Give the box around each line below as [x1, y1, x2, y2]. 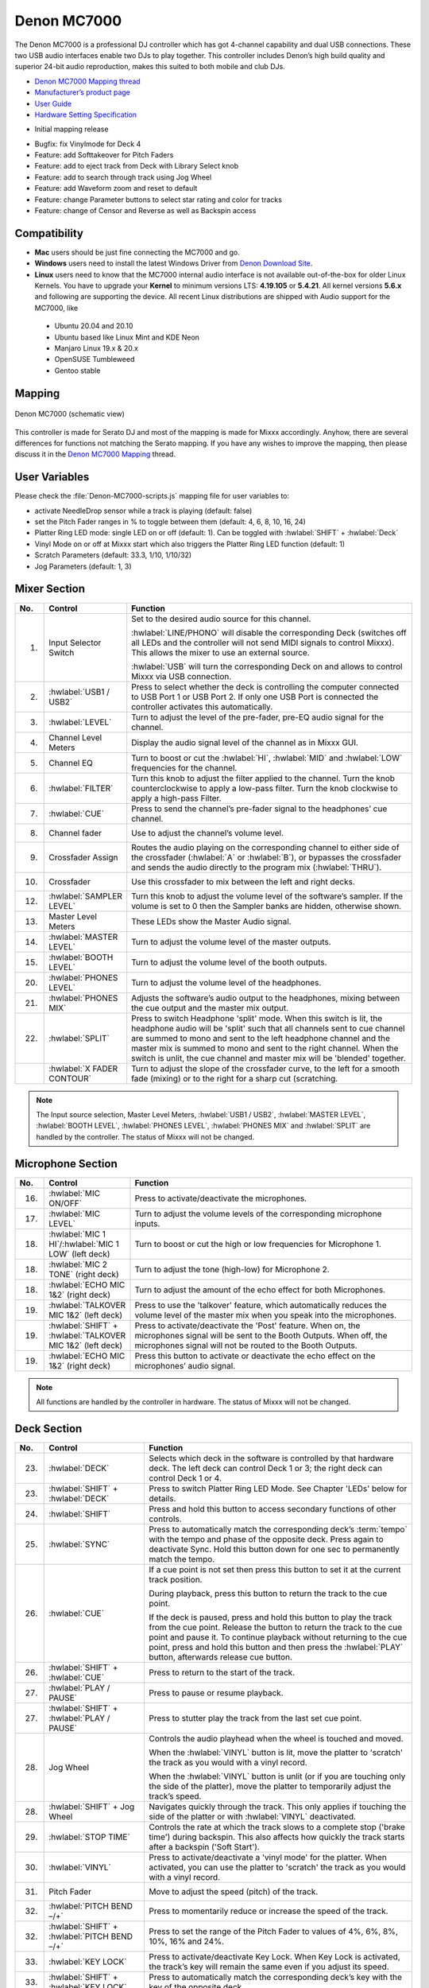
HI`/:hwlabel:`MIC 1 [48, 1238, 119, 1249]
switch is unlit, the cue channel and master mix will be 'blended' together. [131, 1052, 406, 1063]
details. [149, 1493, 176, 1504]
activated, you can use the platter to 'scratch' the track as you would [149, 1862, 406, 1873]
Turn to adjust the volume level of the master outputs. [131, 936, 331, 947]
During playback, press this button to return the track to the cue [149, 1587, 388, 1598]
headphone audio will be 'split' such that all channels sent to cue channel [131, 1023, 405, 1034]
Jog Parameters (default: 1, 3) [34, 561, 132, 571]
